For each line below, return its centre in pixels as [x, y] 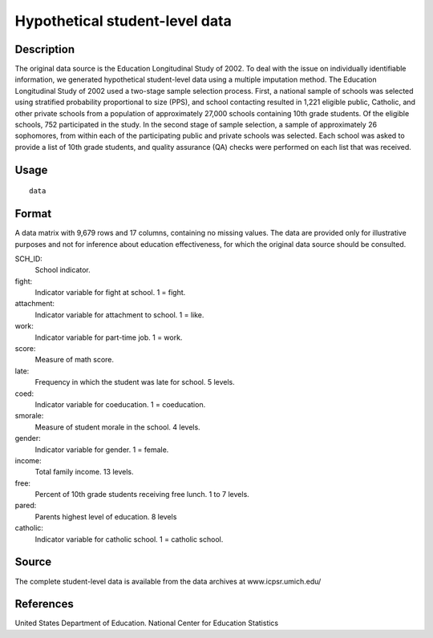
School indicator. [63, 270]
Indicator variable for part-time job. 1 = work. [109, 337]
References [44, 604]
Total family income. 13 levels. [84, 472]
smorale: [29, 416]
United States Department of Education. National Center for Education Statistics [147, 623]
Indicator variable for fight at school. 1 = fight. [110, 293]
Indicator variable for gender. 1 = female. [102, 450]
